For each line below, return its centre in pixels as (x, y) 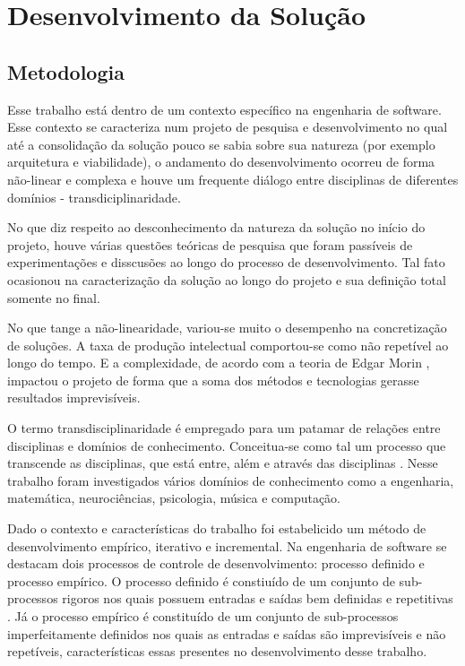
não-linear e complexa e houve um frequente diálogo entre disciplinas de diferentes (233, 179)
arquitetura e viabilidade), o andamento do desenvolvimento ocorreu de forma (221, 162)
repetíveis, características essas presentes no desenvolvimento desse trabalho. (217, 651)
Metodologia (66, 71)
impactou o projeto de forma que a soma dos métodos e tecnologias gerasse (213, 380)
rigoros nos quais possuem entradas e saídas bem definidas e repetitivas (258, 598)
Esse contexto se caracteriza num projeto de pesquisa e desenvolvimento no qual (228, 127)
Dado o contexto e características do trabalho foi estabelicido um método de (217, 528)
